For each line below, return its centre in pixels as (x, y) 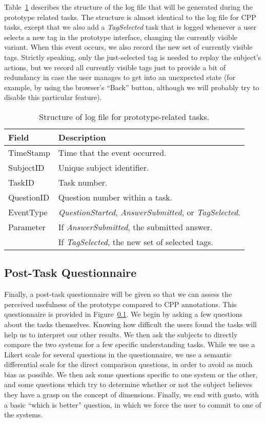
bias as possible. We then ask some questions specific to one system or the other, (131, 374)
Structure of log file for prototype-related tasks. (124, 116)
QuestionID (29, 197)
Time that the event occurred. (112, 152)
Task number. (83, 182)
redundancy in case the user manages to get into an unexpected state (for (120, 77)
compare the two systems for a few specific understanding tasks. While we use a (130, 344)
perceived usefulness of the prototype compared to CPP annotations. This (120, 304)
